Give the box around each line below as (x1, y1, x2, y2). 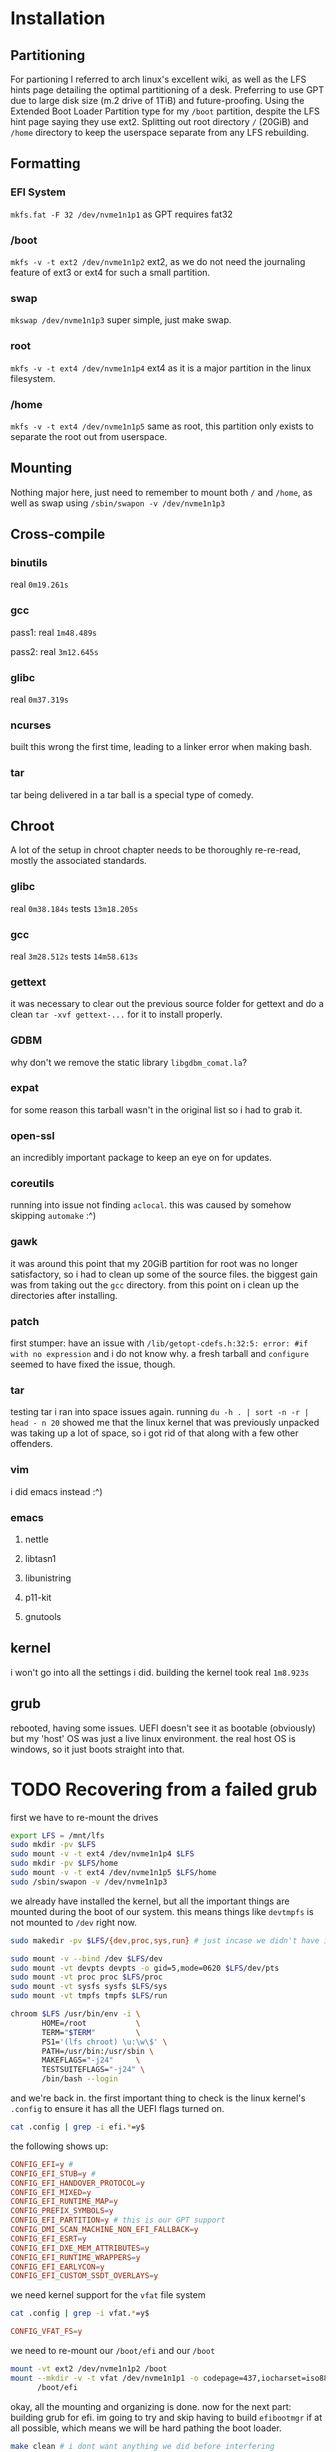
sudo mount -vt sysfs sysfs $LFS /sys (10, 1982, 168, 1992)
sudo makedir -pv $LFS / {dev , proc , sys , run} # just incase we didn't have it (10, 1935, 333, 1946)
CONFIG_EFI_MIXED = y (10, 2187, 92, 2197)
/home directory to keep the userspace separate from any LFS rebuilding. (10, 127, 310, 138)
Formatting (10, 155, 81, 172)
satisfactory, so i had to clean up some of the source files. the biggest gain (10, 1268, 318, 1280)
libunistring (24, 1572, 72, 1584)
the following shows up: (10, 2140, 109, 2152)
